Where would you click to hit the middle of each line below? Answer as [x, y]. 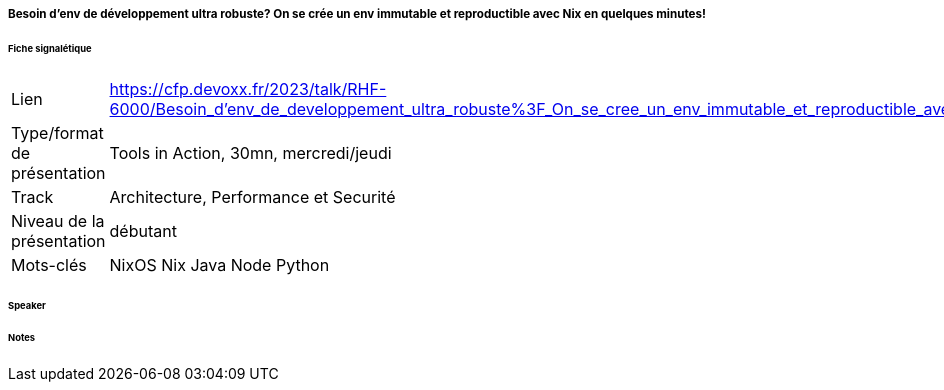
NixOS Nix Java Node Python [219, 264]
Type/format [57, 132]
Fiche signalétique [50, 48]
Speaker [27, 305]
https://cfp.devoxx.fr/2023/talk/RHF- [248, 88]
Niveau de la [58, 220]
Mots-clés [49, 264]
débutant [143, 230]
